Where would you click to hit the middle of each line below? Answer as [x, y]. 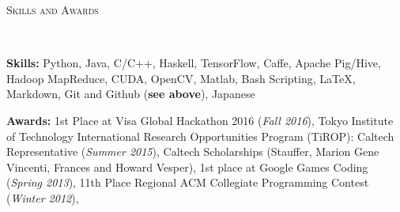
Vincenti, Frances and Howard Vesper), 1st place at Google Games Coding [187, 167]
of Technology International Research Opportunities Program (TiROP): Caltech [200, 136]
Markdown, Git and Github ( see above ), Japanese [131, 94]
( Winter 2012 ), [43, 197]
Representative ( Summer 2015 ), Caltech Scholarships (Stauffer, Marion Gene [193, 151]
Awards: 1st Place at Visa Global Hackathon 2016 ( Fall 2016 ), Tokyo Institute [200, 120]
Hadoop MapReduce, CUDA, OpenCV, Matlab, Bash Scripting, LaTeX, [181, 78]
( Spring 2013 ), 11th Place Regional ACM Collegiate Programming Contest [188, 182]
